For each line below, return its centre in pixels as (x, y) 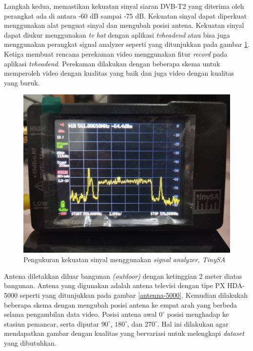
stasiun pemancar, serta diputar (52, 323)
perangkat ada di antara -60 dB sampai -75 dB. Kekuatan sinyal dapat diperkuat (126, 15)
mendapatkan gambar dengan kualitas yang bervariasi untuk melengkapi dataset (124, 333)
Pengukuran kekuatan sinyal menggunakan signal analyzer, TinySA (125, 259)
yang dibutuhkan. (30, 342)
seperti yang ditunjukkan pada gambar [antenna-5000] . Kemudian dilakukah (134, 295)
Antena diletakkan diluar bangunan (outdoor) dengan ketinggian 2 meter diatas (123, 276)
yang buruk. (22, 82)
